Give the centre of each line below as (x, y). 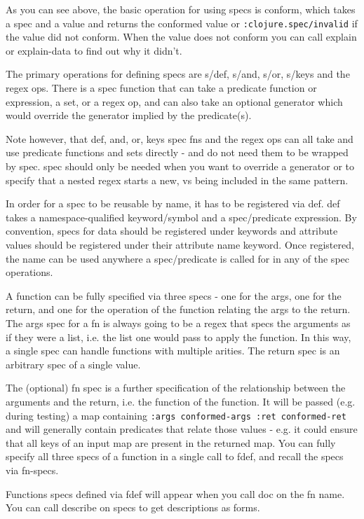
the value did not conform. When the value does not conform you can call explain (181, 37)
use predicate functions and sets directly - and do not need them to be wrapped (177, 152)
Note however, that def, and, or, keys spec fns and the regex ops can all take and (180, 138)
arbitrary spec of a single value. (73, 364)
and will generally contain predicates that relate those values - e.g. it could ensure (182, 429)
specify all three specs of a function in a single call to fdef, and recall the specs (175, 456)
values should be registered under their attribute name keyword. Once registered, (180, 244)
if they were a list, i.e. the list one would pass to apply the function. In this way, (178, 337)
